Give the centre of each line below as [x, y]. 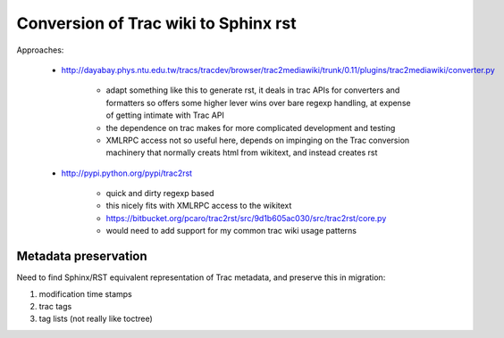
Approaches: [40, 50]
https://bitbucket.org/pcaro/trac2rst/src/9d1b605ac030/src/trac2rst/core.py [246, 218]
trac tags [55, 306]
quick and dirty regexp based [160, 194]
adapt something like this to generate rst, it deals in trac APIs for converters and [253, 90]
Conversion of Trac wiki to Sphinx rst [156, 23]
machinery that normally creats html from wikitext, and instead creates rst [242, 153]
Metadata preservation [82, 256]
